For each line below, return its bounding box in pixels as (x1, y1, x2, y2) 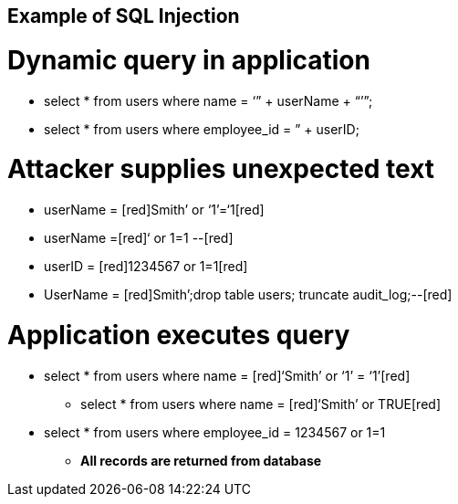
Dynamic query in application (7, 44, 370, 76)
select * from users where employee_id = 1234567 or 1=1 (44, 424, 386, 440)
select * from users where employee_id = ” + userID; (44, 121, 359, 137)
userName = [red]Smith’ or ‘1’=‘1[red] (44, 202, 265, 217)
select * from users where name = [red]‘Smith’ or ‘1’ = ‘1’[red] (44, 367, 411, 383)
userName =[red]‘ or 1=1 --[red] (44, 230, 234, 246)
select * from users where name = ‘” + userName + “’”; (44, 92, 373, 109)
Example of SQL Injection (7, 5, 240, 27)
